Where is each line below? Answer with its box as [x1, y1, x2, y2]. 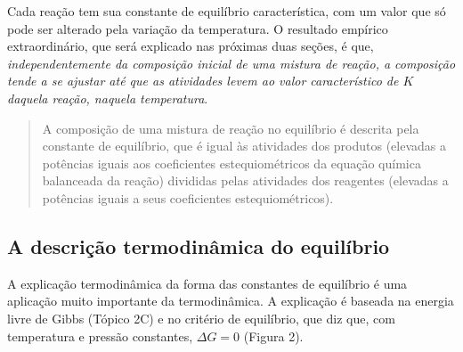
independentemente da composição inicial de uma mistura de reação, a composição [7, 53, 456, 72]
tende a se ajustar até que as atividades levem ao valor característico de [7, 71, 399, 90]
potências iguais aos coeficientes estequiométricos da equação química [42, 153, 421, 172]
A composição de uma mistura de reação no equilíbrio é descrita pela [42, 119, 419, 137]
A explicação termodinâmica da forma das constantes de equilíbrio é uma [7, 274, 408, 292]
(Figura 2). [243, 326, 304, 345]
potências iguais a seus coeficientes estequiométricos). [42, 188, 334, 207]
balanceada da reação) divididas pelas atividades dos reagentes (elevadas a [42, 171, 449, 190]
